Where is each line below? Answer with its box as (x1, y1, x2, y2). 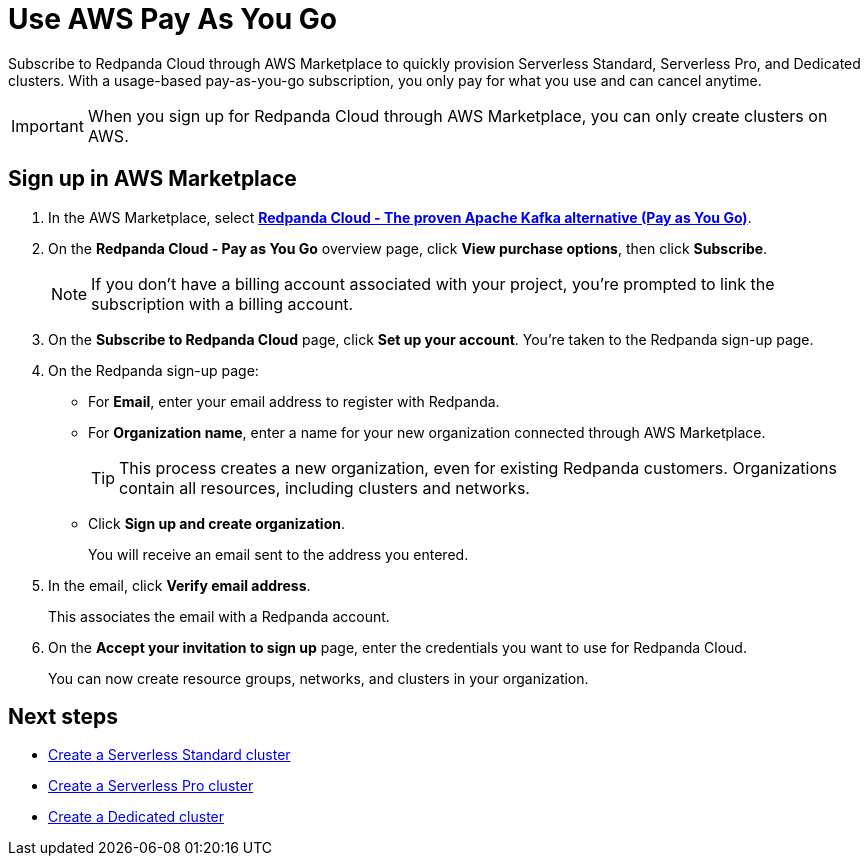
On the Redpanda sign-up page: (48, 361, 259, 379)
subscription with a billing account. (91, 293, 354, 314)
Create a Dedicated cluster (48, 808, 225, 826)
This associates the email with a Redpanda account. (48, 607, 390, 625)
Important (11, 115, 84, 136)
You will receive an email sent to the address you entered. (88, 545, 469, 563)
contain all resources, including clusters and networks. (119, 477, 530, 498)
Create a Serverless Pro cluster (48, 777, 254, 795)
